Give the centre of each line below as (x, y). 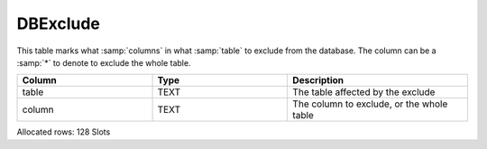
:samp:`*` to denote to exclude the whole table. (104, 62)
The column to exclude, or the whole (370, 104)
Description (318, 80)
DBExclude (59, 23)
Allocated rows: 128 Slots (64, 132)
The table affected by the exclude (364, 92)
